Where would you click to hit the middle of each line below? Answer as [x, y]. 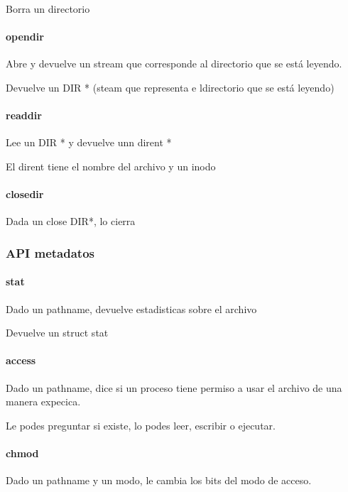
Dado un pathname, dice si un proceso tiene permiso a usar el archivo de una [174, 387]
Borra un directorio [48, 9]
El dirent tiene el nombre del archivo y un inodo [111, 166]
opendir [25, 37]
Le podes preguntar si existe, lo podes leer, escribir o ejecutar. [141, 425]
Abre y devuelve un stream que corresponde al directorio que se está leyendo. [174, 64]
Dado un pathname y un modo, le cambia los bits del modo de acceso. [159, 480]
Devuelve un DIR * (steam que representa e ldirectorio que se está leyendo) [170, 87]
